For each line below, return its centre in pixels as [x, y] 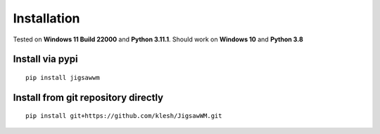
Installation [46, 18]
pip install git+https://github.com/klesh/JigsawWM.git [124, 116]
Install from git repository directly [88, 97]
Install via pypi [45, 59]
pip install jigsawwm [63, 78]
